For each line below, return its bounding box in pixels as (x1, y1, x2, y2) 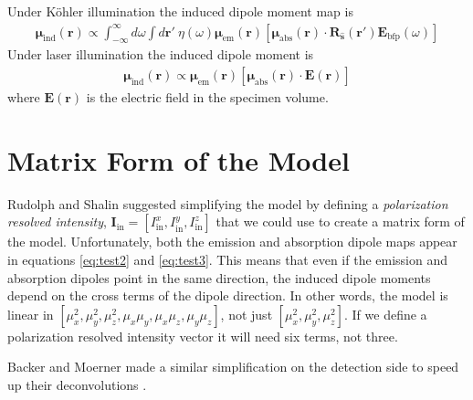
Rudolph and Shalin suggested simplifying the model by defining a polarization (7, 194, 448, 213)
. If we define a (344, 304, 427, 323)
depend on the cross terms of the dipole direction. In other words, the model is (7, 286, 448, 305)
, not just (220, 304, 273, 323)
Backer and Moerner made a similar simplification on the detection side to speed (7, 357, 459, 376)
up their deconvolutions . (7, 374, 147, 394)
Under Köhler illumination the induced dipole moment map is (7, 2, 353, 20)
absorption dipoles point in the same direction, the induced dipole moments (7, 268, 431, 287)
